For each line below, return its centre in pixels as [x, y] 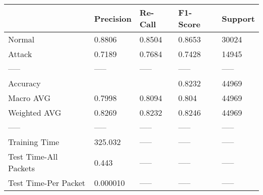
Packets [21, 168]
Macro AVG [29, 98]
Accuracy [25, 83]
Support [238, 18]
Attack [20, 54]
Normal [21, 39]
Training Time [34, 142]
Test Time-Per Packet [47, 183]
